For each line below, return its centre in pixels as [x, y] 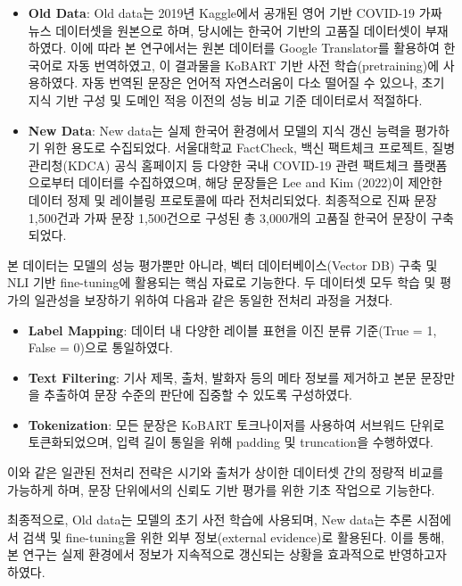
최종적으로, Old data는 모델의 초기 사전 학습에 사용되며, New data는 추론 [210, 520]
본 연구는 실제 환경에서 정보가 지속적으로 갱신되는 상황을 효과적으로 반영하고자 [227, 554]
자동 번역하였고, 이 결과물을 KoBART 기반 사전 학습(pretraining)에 [253, 65]
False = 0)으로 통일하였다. [100, 347]
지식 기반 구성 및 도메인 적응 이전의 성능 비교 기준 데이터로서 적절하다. [225, 99]
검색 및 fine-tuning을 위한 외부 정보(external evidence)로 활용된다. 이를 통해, [234, 536]
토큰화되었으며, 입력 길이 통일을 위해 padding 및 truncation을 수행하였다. [231, 442]
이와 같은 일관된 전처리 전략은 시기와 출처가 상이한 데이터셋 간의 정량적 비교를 [226, 472]
